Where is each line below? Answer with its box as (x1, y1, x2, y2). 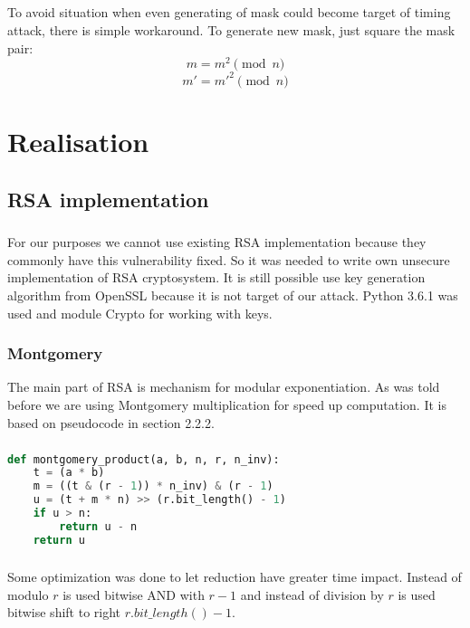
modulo (7, 585, 49, 604)
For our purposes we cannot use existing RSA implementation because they (7, 233, 427, 252)
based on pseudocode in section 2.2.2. (7, 413, 215, 432)
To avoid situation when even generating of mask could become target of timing (7, 3, 451, 22)
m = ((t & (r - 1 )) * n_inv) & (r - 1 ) (33, 480, 273, 493)
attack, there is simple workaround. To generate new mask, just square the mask (7, 20, 456, 39)
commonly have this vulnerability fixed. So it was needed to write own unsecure (7, 250, 450, 269)
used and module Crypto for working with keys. (7, 303, 273, 322)
